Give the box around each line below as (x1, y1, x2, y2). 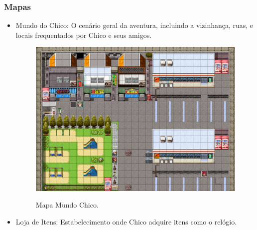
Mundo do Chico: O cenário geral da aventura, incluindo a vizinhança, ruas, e (15, 20, 254, 30)
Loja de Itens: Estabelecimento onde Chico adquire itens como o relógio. (15, 217, 237, 227)
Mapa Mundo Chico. (35, 200, 99, 210)
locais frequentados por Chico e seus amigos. (15, 29, 152, 40)
